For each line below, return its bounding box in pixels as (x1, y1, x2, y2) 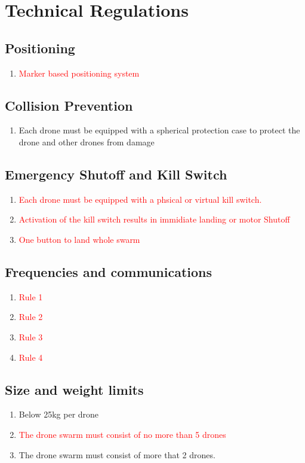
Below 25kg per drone (19, 408, 99, 421)
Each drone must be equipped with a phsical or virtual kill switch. (19, 193, 262, 205)
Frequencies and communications (5, 262, 212, 281)
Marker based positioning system (19, 66, 140, 79)
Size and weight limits (5, 380, 144, 398)
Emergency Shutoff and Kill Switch (5, 165, 227, 183)
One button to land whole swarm (19, 233, 140, 245)
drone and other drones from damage (19, 135, 155, 148)
